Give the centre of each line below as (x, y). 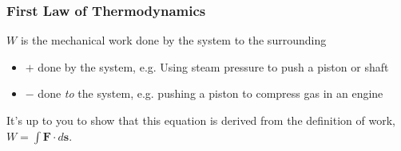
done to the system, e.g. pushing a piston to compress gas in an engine (210, 93)
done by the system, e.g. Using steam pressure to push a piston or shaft (213, 66)
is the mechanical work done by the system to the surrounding (173, 40)
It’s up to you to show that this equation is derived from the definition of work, (201, 120)
